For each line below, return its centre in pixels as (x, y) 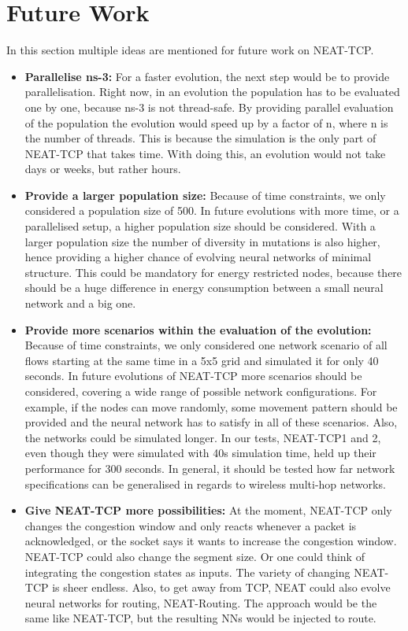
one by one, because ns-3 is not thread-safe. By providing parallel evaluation (209, 107)
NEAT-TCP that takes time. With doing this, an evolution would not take (205, 153)
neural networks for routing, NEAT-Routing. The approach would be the (201, 602)
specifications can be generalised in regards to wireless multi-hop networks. (205, 483)
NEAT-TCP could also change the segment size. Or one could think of (195, 556)
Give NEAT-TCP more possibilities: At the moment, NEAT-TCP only (208, 510)
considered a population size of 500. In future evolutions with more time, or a (212, 210)
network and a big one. (80, 303)
